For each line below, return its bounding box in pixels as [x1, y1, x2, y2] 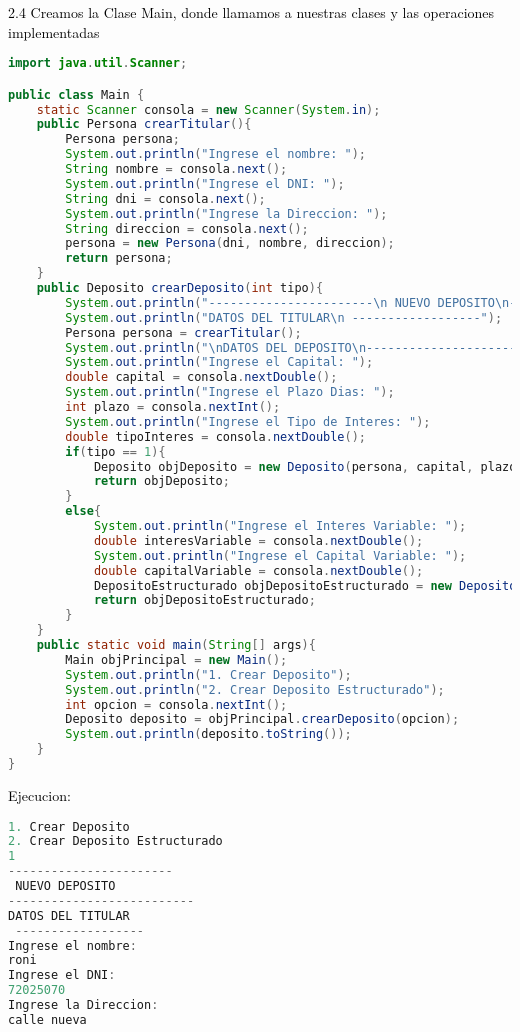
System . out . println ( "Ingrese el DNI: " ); [65, 176, 345, 191]
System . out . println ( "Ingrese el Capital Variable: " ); [93, 548, 467, 563]
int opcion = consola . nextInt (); [65, 697, 288, 712]
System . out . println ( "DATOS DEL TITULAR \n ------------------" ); [65, 310, 503, 325]
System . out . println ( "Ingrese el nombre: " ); [65, 147, 367, 162]
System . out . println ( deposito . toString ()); [65, 727, 352, 742]
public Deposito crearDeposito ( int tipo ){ [36, 281, 324, 296]
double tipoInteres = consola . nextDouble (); [65, 429, 367, 444]
